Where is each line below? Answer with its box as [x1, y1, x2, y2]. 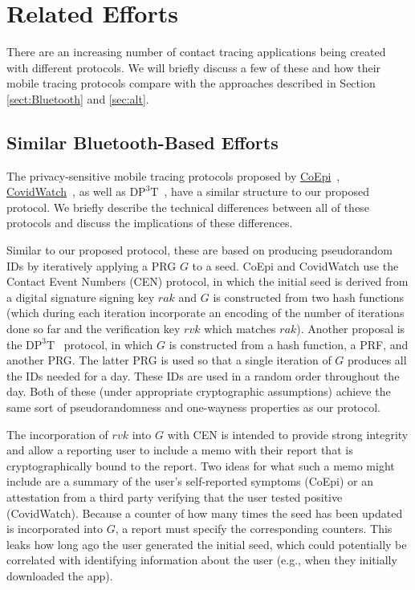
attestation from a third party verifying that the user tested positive [6, 488, 343, 505]
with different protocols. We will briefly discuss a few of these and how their [6, 59, 381, 75]
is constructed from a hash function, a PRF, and [169, 336, 409, 352]
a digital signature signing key [6, 288, 155, 305]
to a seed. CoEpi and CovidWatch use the [192, 257, 399, 274]
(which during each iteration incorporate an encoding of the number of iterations [6, 304, 405, 321]
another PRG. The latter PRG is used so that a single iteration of [6, 352, 332, 368]
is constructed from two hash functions [213, 288, 405, 305]
